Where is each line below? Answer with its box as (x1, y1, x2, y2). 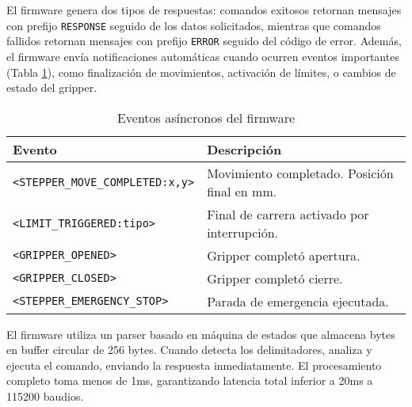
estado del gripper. (6, 79, 97, 96)
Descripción (207, 139, 282, 158)
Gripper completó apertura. (207, 245, 360, 264)
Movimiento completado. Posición (207, 163, 394, 182)
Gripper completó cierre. (207, 268, 343, 287)
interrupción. (207, 223, 279, 242)
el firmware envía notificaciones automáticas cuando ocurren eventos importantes (6, 48, 399, 64)
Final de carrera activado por (207, 204, 369, 223)
